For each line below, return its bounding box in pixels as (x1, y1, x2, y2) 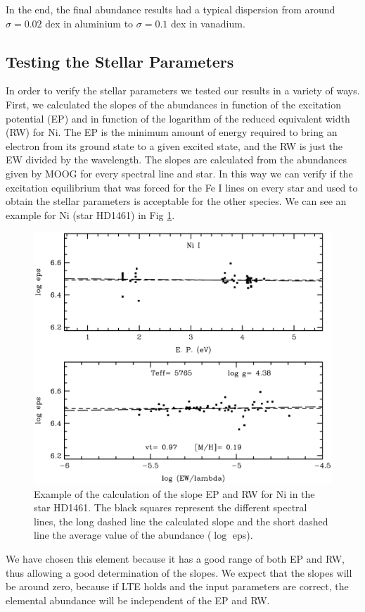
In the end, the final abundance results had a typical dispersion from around (6, 2, 335, 16)
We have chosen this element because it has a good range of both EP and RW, (6, 551, 345, 566)
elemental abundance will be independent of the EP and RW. (6, 592, 270, 607)
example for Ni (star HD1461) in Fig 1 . (6, 207, 175, 222)
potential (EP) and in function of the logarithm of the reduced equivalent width (6, 111, 350, 125)
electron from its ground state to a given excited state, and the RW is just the (6, 138, 342, 153)
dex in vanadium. (170, 15, 245, 30)
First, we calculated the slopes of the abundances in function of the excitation (6, 96, 341, 111)
